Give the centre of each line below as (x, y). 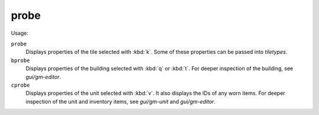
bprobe (20, 60)
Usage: (20, 33)
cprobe (20, 85)
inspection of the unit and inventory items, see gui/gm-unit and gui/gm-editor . (121, 101)
